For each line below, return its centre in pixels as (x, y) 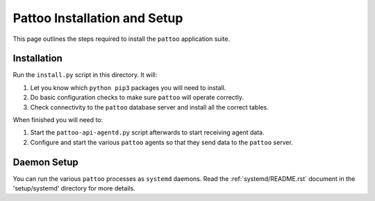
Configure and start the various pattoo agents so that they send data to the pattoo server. (161, 142)
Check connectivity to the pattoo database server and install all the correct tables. (149, 107)
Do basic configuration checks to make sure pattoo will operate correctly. (137, 98)
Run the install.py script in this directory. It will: (85, 75)
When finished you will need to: (58, 120)
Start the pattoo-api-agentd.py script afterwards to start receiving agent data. (147, 132)
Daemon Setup (46, 162)
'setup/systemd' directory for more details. (74, 189)
